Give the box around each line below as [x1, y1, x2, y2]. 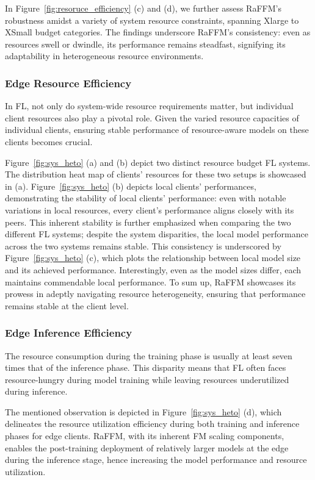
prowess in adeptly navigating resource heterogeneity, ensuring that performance [5, 287, 306, 300]
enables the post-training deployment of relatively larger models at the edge [5, 441, 289, 454]
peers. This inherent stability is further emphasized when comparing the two [5, 215, 291, 228]
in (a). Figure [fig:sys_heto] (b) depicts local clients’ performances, [5, 179, 256, 192]
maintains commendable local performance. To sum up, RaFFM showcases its [5, 275, 296, 288]
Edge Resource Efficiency [5, 75, 132, 90]
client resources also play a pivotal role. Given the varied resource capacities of [5, 111, 299, 124]
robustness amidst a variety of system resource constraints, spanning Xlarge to [5, 13, 299, 26]
